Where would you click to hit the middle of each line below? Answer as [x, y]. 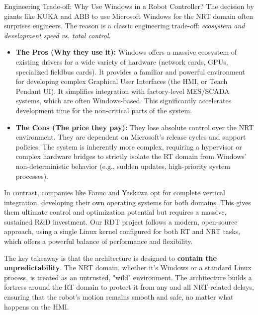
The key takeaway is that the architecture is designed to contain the [110, 258]
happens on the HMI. [37, 306]
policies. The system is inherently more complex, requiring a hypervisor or [129, 146]
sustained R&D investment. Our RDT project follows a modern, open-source [121, 221]
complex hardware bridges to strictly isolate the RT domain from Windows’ [131, 156]
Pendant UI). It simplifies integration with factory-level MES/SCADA [123, 91]
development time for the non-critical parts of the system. [104, 110]
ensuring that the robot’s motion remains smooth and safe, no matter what [119, 297]
